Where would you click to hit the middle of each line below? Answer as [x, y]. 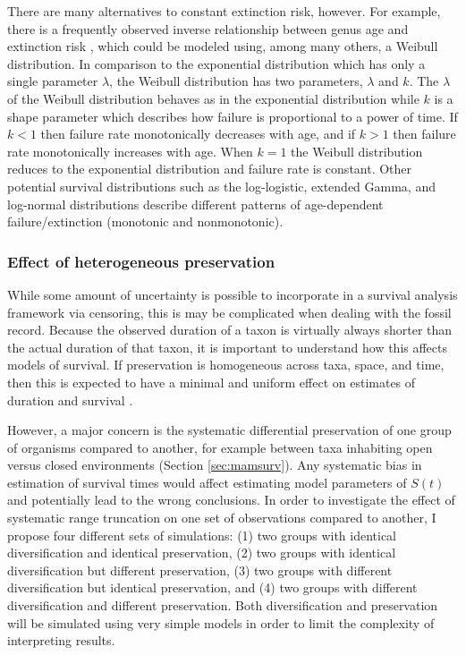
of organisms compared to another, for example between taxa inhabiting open [220, 447]
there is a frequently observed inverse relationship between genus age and [208, 28]
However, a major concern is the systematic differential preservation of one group [229, 430]
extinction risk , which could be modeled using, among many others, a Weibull [223, 46]
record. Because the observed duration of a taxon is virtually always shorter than [230, 330]
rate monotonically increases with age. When [130, 151]
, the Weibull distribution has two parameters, [236, 81]
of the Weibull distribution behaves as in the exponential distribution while [213, 98]
